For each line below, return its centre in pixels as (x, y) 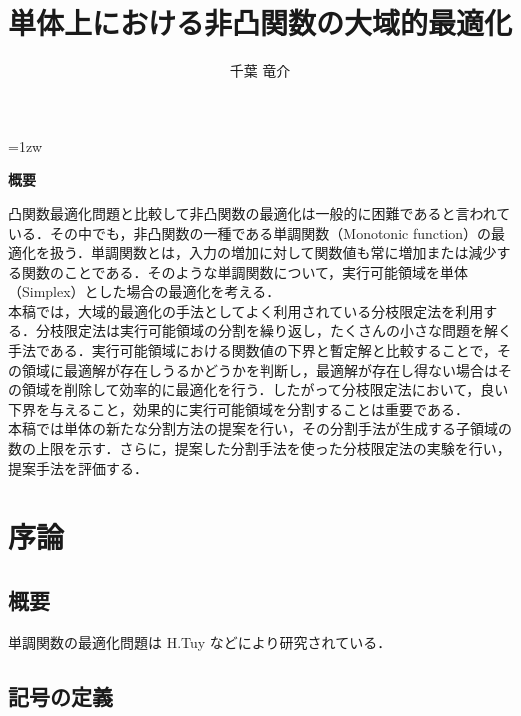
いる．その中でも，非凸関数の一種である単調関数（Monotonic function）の (250, 232)
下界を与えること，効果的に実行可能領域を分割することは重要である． (238, 408)
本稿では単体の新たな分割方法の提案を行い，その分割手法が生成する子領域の (260, 428)
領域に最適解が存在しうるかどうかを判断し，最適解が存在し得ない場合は (259, 369)
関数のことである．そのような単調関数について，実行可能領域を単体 (245, 271)
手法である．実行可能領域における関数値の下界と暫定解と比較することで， (252, 350)
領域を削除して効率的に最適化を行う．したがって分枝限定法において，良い (265, 389)
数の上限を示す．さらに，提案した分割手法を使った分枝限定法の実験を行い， (259, 448)
